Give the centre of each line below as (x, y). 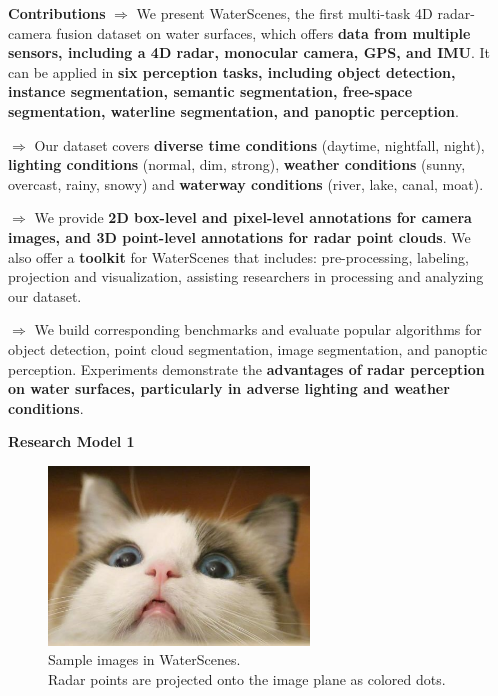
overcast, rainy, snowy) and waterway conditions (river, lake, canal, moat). (246, 183)
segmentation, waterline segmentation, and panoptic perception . (233, 110)
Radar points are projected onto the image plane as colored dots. (247, 678)
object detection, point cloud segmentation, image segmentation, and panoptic (248, 348)
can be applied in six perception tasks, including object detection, (232, 71)
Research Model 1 (71, 441)
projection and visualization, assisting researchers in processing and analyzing (246, 276)
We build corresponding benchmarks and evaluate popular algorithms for (258, 329)
